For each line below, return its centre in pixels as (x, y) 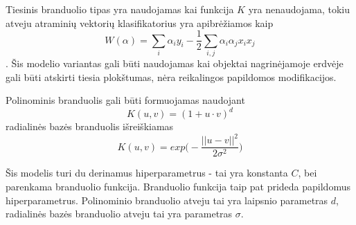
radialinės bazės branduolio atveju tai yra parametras (119, 214)
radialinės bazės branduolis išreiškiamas (90, 126)
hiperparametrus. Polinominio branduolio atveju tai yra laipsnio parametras (167, 200)
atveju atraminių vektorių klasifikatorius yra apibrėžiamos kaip (140, 22)
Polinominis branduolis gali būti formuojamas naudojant (125, 100)
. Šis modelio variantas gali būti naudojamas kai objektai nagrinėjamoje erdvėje (175, 63)
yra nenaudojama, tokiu (299, 9)
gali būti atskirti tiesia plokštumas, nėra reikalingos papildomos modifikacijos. (171, 76)
